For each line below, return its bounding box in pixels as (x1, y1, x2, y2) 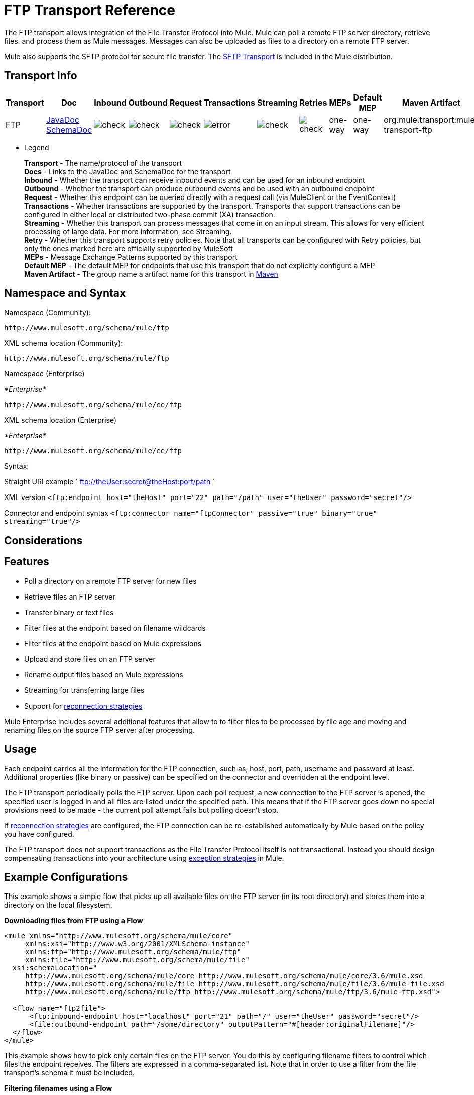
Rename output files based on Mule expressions (24, 670, 183, 679)
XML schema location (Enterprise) (4, 416, 117, 425)
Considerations (4, 534, 83, 547)
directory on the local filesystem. (4, 901, 112, 910)
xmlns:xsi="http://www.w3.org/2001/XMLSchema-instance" (25, 940, 250, 948)
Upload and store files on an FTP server (24, 654, 156, 663)
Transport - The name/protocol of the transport (24, 158, 182, 167)
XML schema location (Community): (4, 339, 123, 348)
